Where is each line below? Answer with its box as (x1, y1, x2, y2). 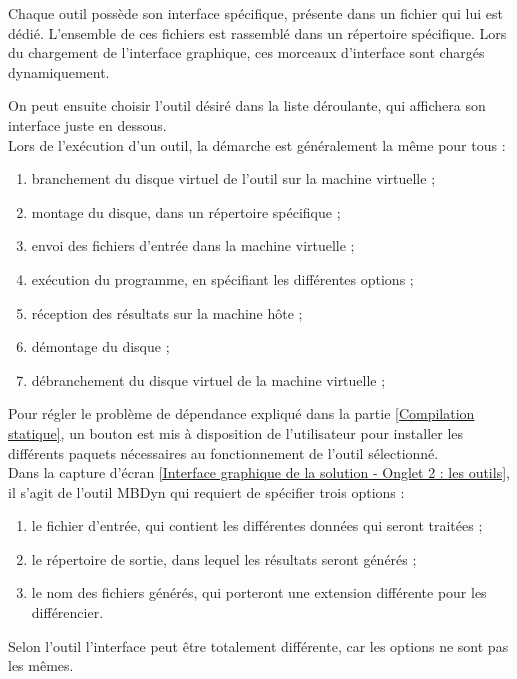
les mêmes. (8, 655, 74, 676)
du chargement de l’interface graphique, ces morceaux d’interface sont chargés (8, 42, 485, 63)
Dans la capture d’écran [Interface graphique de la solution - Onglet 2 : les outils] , (8, 462, 510, 483)
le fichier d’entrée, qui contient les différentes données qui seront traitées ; (31, 515, 483, 536)
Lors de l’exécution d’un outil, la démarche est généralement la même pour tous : (8, 134, 506, 155)
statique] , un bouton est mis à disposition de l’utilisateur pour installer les (8, 422, 464, 443)
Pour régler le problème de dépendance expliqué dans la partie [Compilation (8, 403, 475, 424)
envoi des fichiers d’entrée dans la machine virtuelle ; (31, 235, 355, 256)
